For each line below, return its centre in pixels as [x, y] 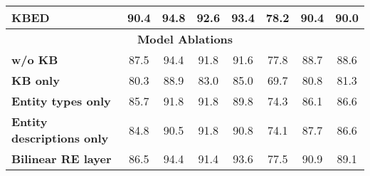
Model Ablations [185, 39]
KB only [36, 80]
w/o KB [35, 59]
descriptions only [60, 138]
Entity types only [61, 101]
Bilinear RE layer [62, 159]
